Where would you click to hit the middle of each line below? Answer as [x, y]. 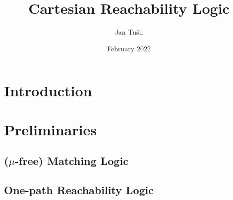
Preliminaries [50, 129]
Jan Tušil [129, 32]
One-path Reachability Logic [79, 190]
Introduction [48, 91]
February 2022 [129, 48]
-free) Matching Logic [72, 161]
